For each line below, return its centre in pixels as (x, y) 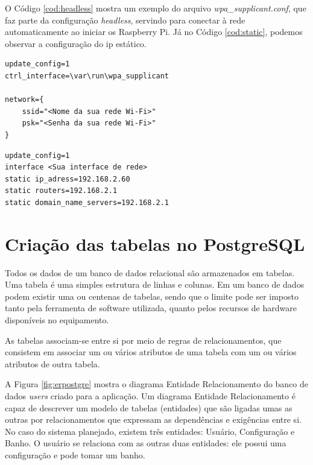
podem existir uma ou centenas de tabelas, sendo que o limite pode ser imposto (152, 296)
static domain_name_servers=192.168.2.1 (87, 202)
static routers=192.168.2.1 (61, 191)
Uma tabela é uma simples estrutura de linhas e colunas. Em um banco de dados (155, 284)
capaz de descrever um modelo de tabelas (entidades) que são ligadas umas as (149, 407)
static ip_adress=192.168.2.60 (68, 179)
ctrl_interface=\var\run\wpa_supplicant (87, 76)
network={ (24, 100)
